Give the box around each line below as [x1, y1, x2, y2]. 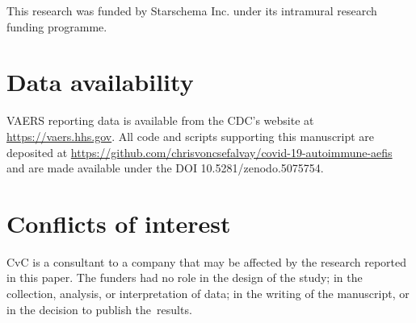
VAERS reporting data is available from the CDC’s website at [6, 112, 314, 129]
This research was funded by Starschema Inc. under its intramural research [6, 2, 377, 19]
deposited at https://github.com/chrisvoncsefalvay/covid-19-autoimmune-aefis [6, 143, 393, 160]
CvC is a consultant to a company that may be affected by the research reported [6, 253, 406, 270]
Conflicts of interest [6, 206, 231, 239]
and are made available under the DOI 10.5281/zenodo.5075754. [6, 159, 324, 176]
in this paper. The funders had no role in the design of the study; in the [6, 269, 363, 286]
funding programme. [6, 18, 107, 35]
